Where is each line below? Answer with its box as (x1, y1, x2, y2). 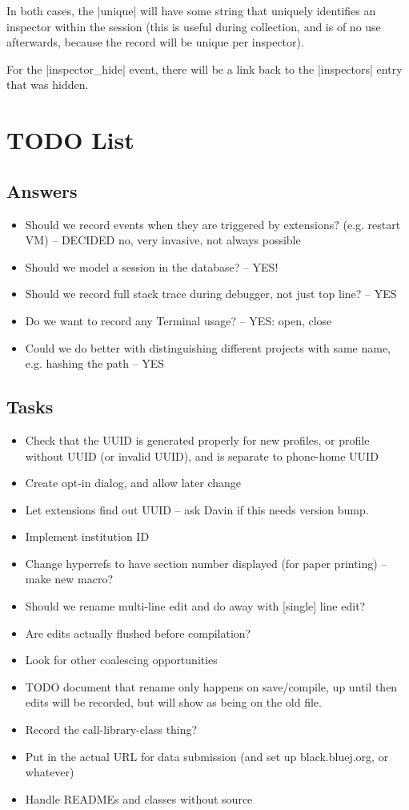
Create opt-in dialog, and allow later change (25, 474, 241, 491)
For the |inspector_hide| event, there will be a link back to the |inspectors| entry (6, 60, 403, 77)
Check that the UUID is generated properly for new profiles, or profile (25, 431, 370, 448)
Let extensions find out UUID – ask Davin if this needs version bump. (25, 501, 369, 518)
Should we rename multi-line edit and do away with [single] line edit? (25, 598, 366, 615)
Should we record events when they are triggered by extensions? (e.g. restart (25, 216, 401, 232)
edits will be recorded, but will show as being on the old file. (25, 694, 322, 711)
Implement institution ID (25, 528, 150, 545)
